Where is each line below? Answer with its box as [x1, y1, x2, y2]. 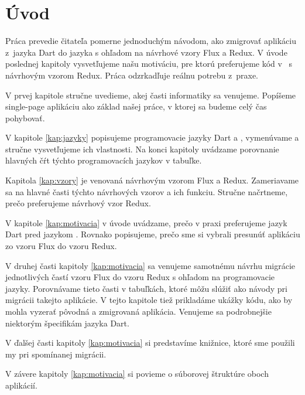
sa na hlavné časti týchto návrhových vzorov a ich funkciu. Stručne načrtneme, [5, 185, 288, 197]
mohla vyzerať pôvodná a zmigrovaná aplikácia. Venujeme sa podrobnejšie [5, 305, 272, 317]
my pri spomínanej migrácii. [5, 348, 107, 360]
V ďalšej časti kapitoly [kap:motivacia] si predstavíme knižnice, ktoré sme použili [5, 336, 295, 349]
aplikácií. [5, 379, 37, 391]
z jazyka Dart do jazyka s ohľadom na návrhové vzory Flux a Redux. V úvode [5, 46, 287, 58]
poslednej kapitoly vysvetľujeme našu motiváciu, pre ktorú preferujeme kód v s [5, 57, 293, 70]
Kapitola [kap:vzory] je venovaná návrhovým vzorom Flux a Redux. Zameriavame [5, 174, 299, 186]
